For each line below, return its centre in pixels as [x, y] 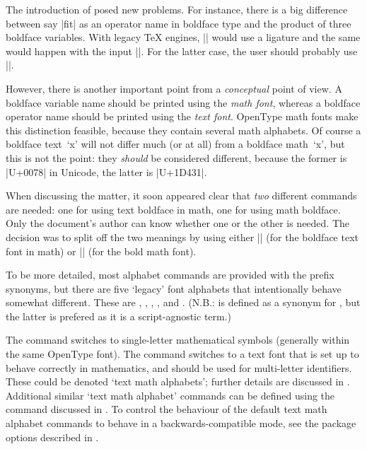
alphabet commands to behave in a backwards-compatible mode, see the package [181, 423]
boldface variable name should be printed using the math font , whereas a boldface [183, 102]
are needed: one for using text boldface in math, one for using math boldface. [173, 209]
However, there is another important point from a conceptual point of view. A [174, 88]
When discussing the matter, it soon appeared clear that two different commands [181, 196]
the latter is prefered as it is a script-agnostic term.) [119, 316]
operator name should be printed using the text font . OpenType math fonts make [182, 116]
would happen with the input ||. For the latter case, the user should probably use [182, 51]
